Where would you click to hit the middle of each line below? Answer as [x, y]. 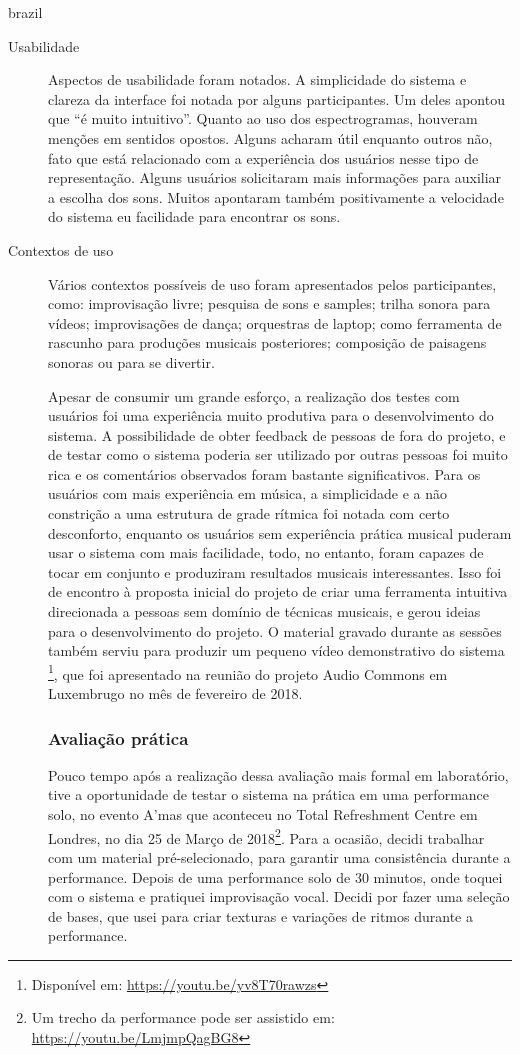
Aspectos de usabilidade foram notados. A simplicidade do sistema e [257, 79]
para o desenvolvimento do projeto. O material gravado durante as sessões [275, 630]
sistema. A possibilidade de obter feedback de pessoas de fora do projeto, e [277, 434]
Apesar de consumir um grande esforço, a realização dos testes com [254, 395]
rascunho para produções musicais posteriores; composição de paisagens [267, 342]
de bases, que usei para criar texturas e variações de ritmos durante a [260, 915]
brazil [25, 12]
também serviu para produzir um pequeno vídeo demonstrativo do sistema [276, 650]
